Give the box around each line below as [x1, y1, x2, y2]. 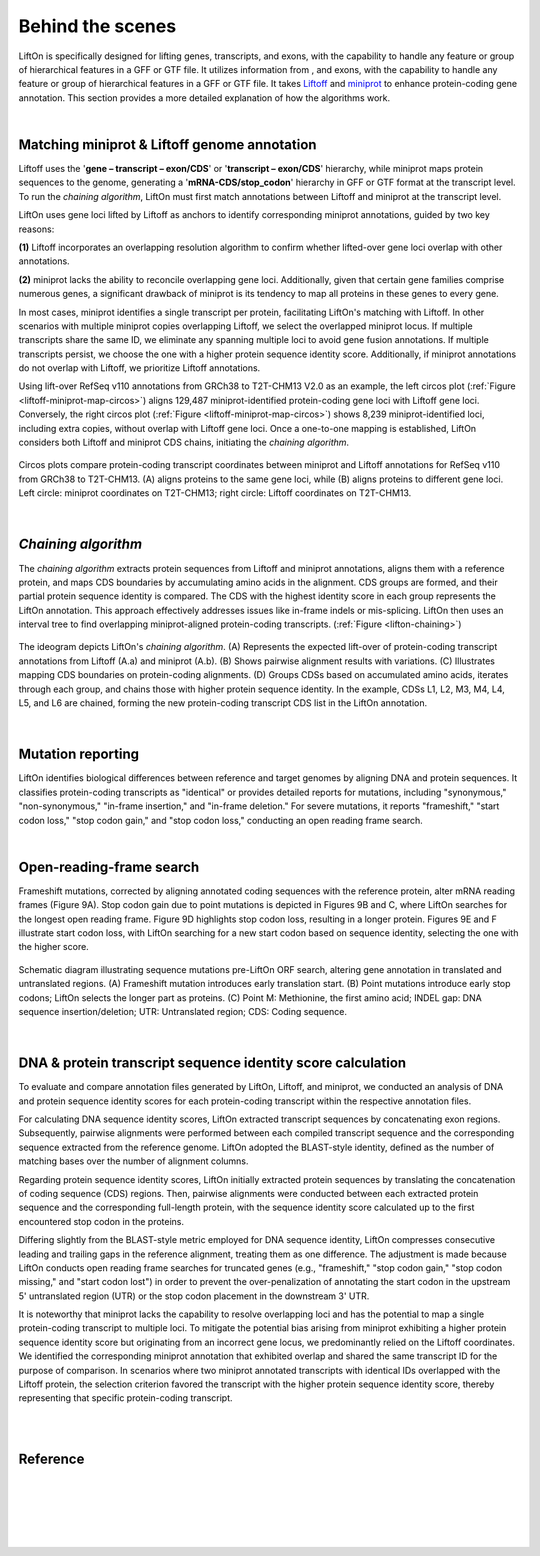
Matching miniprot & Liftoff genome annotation [18, 136, 317, 153]
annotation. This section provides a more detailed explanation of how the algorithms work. [18, 91, 391, 104]
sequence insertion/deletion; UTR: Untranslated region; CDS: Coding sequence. [18, 1005, 347, 1017]
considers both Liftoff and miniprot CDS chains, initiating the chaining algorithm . [18, 436, 350, 449]
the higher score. [18, 941, 89, 953]
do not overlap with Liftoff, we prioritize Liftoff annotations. [18, 362, 261, 374]
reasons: [18, 223, 55, 235]
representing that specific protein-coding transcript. [18, 1392, 234, 1404]
